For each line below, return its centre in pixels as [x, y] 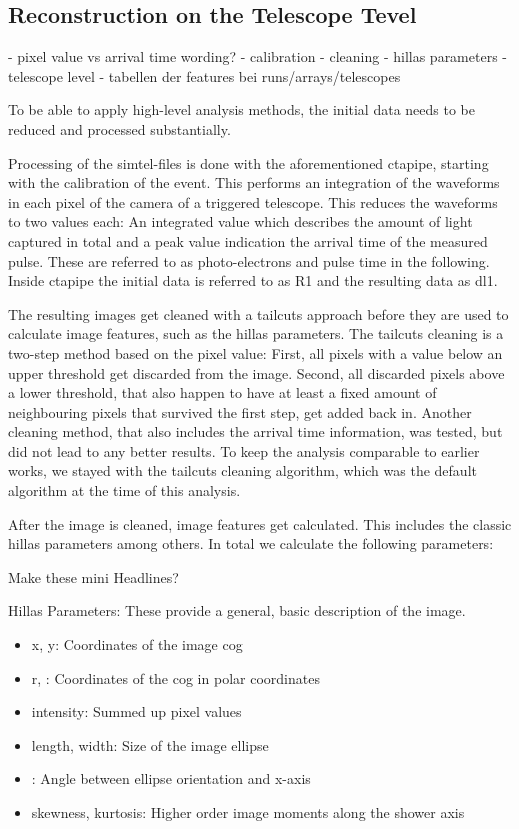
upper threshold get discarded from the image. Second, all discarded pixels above [256, 372]
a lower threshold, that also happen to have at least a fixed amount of [222, 392]
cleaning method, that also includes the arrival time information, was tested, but [255, 431]
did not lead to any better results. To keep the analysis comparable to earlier [244, 450]
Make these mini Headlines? [93, 576]
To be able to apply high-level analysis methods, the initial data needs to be [241, 109]
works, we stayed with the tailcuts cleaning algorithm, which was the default [242, 470]
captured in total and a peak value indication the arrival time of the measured [248, 240]
